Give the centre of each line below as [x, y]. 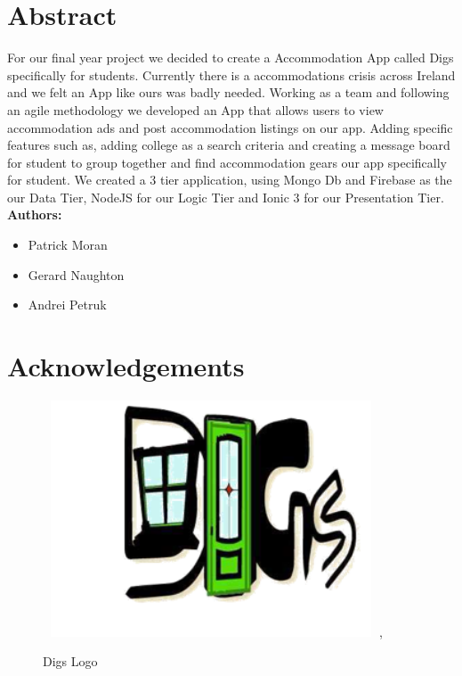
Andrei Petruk [67, 305]
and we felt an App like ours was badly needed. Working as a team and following [228, 92]
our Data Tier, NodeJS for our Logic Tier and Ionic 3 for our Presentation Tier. [226, 197]
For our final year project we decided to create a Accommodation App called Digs [231, 58]
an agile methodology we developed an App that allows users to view [195, 109]
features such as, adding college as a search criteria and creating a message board [229, 145]
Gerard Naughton [76, 274]
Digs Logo [70, 661]
